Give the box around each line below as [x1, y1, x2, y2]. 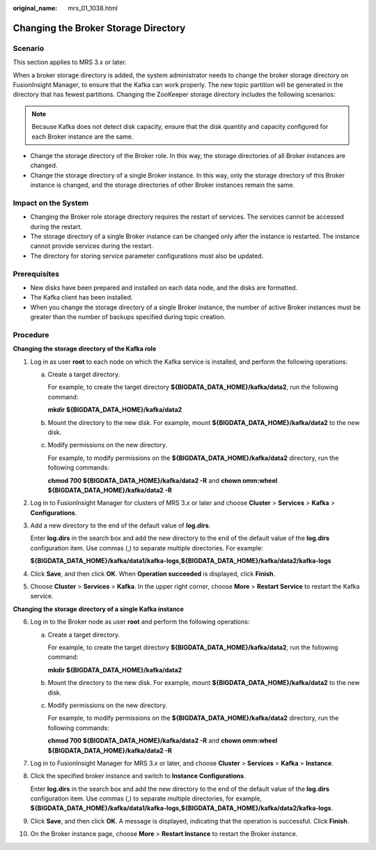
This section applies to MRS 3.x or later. [13, 58, 127, 66]
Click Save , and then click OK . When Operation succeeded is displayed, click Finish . [30, 569, 276, 578]
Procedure [13, 330, 49, 339]
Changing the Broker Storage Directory [13, 22, 186, 34]
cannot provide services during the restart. [30, 242, 153, 250]
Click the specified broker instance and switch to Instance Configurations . [30, 772, 246, 780]
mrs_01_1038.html [68, 4, 118, 12]
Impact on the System [13, 198, 89, 208]
